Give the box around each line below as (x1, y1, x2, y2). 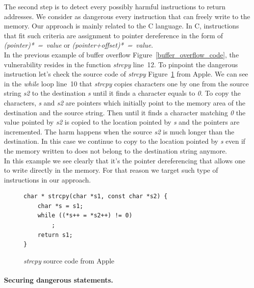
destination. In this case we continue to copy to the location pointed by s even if (4, 136, 246, 146)
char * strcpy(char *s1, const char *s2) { (24, 193, 168, 200)
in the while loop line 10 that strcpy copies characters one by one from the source (4, 78, 249, 88)
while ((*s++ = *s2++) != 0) (37, 212, 132, 219)
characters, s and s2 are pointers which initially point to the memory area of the (4, 97, 246, 107)
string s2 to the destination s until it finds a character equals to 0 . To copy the (4, 88, 241, 98)
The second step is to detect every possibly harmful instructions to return (4, 1, 226, 11)
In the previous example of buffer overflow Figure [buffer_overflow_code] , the (4, 49, 239, 59)
